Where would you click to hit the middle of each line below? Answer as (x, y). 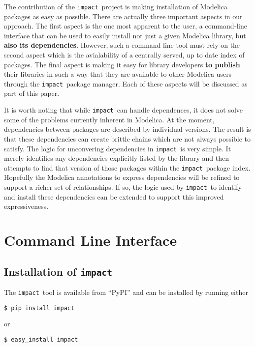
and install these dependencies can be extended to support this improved (114, 196)
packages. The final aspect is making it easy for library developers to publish (122, 64)
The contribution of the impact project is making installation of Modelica (116, 6)
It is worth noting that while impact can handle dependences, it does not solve (124, 110)
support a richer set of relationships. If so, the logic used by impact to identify (123, 187)
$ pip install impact (39, 308)
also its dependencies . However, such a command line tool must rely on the (122, 45)
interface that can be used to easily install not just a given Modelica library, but (125, 35)
